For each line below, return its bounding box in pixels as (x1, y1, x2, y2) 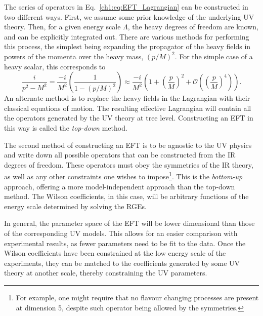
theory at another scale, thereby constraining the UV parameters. (4, 267, 207, 278)
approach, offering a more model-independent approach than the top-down (4, 181, 235, 191)
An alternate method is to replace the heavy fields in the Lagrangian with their (4, 93, 250, 103)
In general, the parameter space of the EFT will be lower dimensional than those (4, 218, 255, 228)
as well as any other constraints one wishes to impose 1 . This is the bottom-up (4, 170, 243, 181)
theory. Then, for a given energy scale (4, 21, 121, 32)
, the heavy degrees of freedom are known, (127, 21, 258, 32)
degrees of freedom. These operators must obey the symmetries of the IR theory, (4, 159, 253, 170)
